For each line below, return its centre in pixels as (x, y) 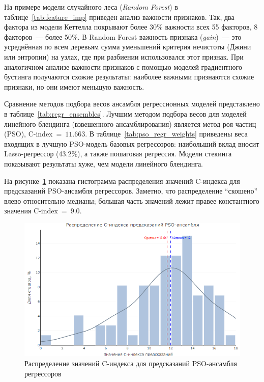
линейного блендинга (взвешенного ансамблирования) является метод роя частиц (130, 124)
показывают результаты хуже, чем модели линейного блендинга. (104, 163)
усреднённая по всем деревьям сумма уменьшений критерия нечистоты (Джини (128, 47)
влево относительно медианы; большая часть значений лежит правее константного (132, 200)
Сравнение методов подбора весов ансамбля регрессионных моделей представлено (132, 104)
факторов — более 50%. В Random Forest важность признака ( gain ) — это (123, 36)
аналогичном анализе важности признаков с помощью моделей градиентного (123, 66)
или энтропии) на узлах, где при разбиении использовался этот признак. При (124, 56)
